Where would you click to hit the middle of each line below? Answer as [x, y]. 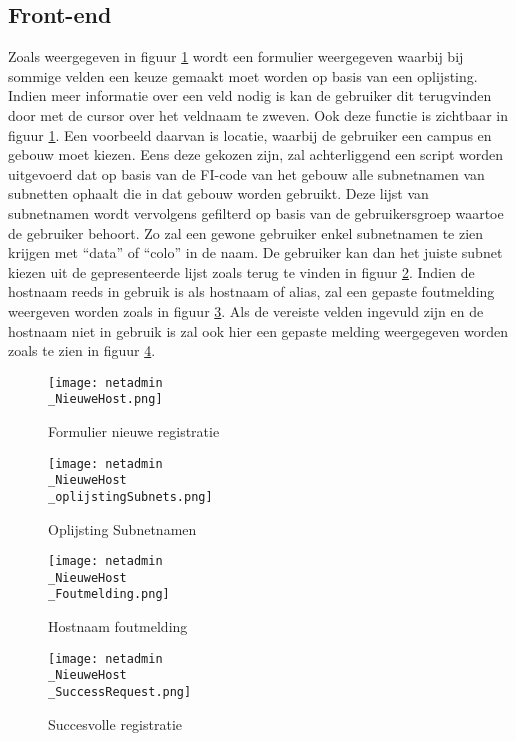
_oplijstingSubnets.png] [130, 496]
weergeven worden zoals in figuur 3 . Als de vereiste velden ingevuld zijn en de [246, 310]
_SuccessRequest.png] [120, 692]
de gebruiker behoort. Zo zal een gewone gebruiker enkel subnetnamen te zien [246, 232]
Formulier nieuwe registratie [134, 431]
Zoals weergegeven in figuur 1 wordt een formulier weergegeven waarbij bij [236, 56]
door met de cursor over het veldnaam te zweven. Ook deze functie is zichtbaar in [258, 114]
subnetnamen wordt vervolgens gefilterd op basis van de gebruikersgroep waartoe [256, 212]
